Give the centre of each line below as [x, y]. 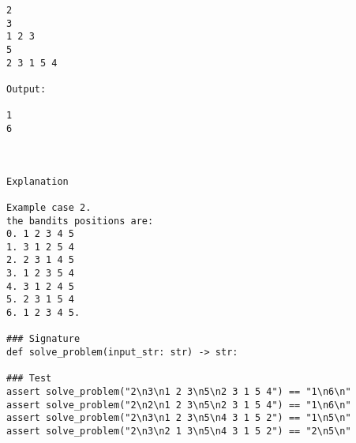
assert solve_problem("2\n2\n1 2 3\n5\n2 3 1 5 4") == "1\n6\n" [179, 405]
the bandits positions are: [80, 221]
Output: [26, 89]
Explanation [37, 181]
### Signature [43, 339]
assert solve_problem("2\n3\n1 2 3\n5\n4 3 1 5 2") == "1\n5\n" [179, 418]
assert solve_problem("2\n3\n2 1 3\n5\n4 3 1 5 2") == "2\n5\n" [179, 431]
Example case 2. [49, 207]
